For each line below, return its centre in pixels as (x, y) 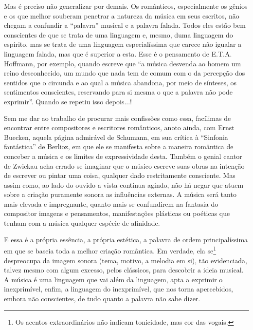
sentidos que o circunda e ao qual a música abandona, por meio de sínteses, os (120, 82)
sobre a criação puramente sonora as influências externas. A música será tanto (120, 194)
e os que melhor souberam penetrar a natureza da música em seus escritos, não (122, 15)
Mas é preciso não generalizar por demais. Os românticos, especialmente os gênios (126, 6)
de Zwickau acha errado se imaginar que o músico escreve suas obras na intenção (124, 165)
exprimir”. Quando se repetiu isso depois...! (68, 101)
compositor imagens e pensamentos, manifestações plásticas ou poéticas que (117, 213)
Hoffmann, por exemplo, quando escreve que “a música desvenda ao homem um (123, 63)
